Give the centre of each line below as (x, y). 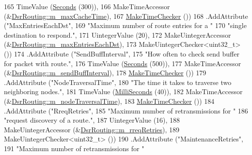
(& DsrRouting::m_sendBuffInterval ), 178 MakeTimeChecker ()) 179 (105, 73)
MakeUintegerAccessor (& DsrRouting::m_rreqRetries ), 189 (92, 129)
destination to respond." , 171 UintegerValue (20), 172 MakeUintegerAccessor (118, 35)
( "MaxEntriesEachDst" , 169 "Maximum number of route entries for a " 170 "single (125, 25)
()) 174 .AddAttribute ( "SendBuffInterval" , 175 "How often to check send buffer (122, 53)
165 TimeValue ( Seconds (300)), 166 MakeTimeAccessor (87, 6)
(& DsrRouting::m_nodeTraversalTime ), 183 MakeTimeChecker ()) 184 (109, 101)
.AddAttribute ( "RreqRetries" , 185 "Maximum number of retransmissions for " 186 (126, 110)
